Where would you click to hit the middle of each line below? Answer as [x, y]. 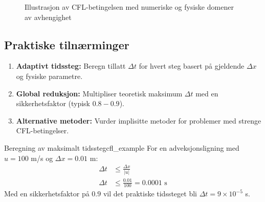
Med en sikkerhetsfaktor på [47, 194]
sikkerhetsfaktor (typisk [53, 103]
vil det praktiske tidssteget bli [150, 194]
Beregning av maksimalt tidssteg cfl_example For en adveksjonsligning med [122, 147]
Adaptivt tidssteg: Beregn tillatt [71, 66]
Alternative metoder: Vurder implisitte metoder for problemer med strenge [139, 120]
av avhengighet [48, 17]
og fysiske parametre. [49, 76]
